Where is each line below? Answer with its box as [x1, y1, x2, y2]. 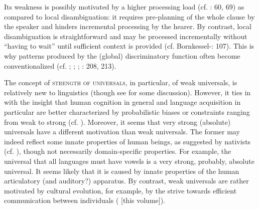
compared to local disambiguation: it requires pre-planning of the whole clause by [4, 11, 255, 22]
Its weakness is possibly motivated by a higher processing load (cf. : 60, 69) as [4, 2, 244, 12]
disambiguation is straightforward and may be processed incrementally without [4, 31, 247, 41]
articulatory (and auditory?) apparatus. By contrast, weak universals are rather [4, 175, 249, 186]
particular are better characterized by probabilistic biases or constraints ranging [4, 106, 250, 117]
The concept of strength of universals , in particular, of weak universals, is [4, 77, 237, 88]
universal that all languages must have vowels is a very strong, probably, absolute [4, 155, 254, 166]
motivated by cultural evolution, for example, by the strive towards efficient [4, 185, 237, 195]
